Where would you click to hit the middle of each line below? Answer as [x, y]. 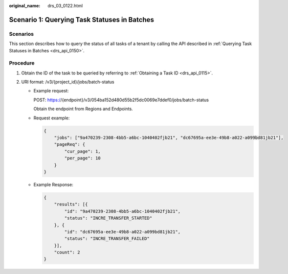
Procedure [22, 63]
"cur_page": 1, [83, 151]
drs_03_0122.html [65, 6]
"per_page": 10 [83, 158]
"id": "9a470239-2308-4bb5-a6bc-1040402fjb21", [122, 211]
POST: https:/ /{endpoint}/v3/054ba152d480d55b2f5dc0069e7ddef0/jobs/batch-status [121, 100]
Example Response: [53, 184]
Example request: [51, 91]
